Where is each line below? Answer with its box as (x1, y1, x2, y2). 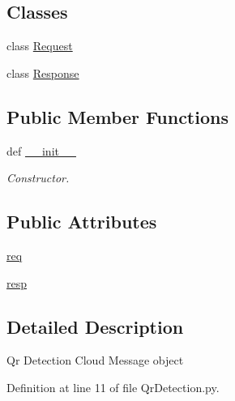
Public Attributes (6, 209, 157, 234)
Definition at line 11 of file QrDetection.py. (6, 378, 220, 395)
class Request (6, 37, 73, 54)
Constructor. (6, 169, 70, 186)
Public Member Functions (6, 104, 229, 129)
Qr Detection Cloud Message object (6, 352, 184, 369)
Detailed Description (6, 314, 184, 339)
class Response (6, 64, 79, 81)
